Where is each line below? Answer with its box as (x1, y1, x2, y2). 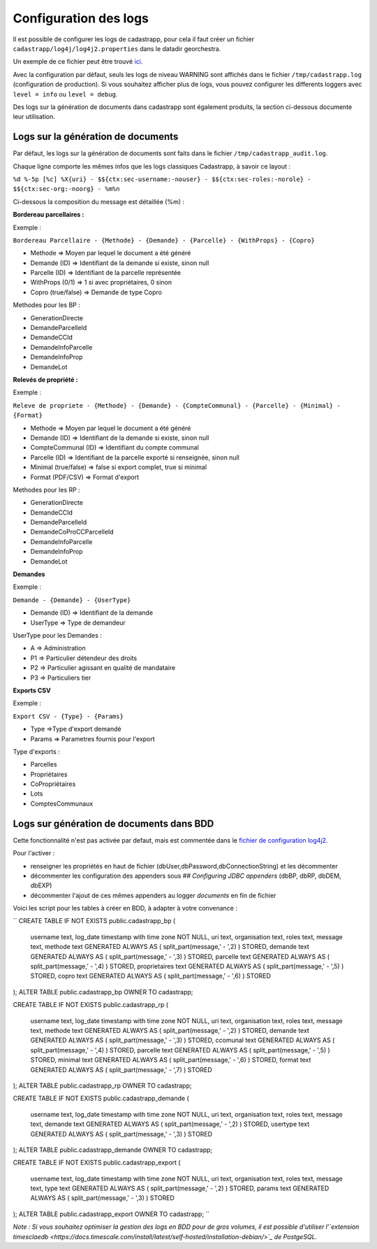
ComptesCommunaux (30, 799, 94, 808)
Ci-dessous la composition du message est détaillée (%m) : (13, 197, 185, 206)
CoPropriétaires (30, 780, 76, 788)
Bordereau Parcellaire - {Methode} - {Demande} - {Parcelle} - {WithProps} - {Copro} (13, 236, 316, 244)
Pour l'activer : (13, 849, 55, 857)
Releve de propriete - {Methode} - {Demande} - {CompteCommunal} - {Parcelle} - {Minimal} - (13, 401, 341, 409)
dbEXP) (30, 881, 52, 890)
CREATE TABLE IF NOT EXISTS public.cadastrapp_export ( (13, 1158, 181, 1167)
